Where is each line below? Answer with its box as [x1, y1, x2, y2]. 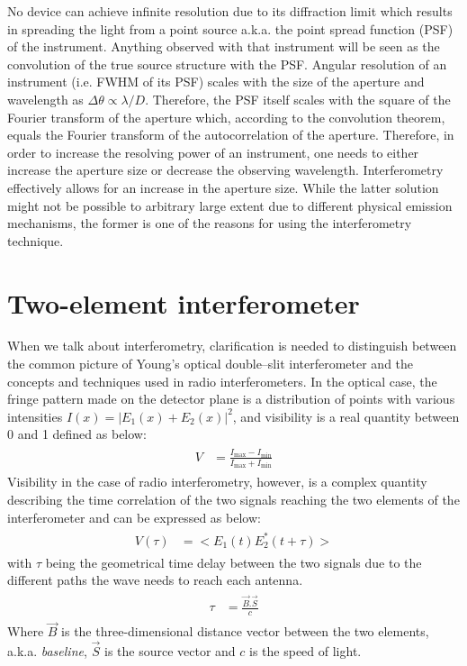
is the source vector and [103, 642, 236, 661]
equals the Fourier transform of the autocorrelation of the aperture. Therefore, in [7, 125, 454, 144]
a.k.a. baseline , [7, 642, 87, 661]
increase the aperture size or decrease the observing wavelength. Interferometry [7, 160, 444, 179]
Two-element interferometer [7, 284, 360, 321]
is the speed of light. [249, 642, 362, 661]
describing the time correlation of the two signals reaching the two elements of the [7, 490, 460, 509]
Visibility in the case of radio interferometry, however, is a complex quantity [7, 472, 427, 491]
